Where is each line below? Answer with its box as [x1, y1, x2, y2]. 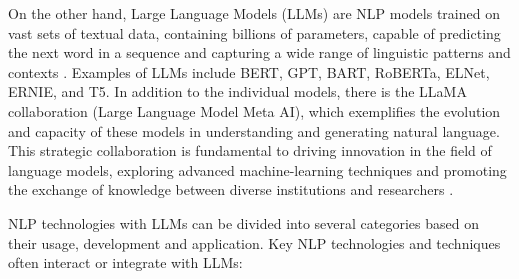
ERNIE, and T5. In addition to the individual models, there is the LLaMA [8, 81, 467, 102]
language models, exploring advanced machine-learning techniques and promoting [8, 159, 507, 180]
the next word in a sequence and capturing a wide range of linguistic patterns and [8, 42, 511, 63]
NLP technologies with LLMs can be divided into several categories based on [8, 212, 479, 233]
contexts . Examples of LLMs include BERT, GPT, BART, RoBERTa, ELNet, [8, 61, 490, 82]
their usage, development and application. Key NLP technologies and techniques [8, 232, 501, 253]
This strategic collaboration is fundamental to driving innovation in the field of [8, 140, 492, 161]
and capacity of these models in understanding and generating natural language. [8, 120, 500, 141]
